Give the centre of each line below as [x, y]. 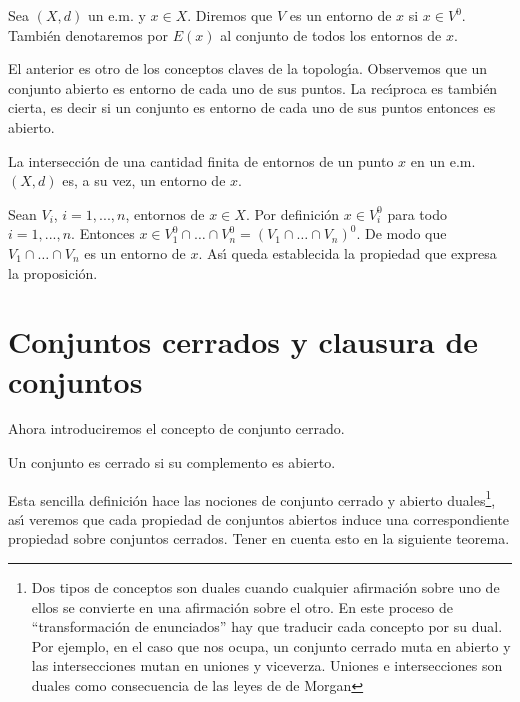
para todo [417, 213]
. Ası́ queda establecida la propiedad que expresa [347, 252]
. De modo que [401, 233]
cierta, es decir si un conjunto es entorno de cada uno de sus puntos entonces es [252, 107]
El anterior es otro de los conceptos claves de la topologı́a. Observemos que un [248, 68]
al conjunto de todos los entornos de [331, 34]
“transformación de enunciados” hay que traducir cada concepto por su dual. [267, 626]
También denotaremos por [88, 34]
